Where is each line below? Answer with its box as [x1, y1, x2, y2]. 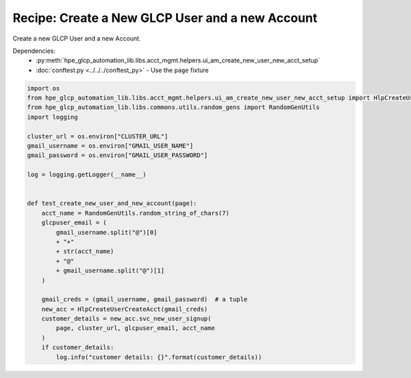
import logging [27, 113, 78, 121]
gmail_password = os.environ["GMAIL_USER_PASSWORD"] [27, 152, 208, 159]
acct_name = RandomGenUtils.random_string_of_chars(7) [41, 209, 229, 217]
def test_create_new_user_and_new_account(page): [27, 200, 197, 207]
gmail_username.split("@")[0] [55, 228, 158, 236]
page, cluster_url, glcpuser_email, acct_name [55, 324, 215, 332]
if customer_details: [41, 344, 114, 351]
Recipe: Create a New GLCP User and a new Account [12, 10, 318, 25]
